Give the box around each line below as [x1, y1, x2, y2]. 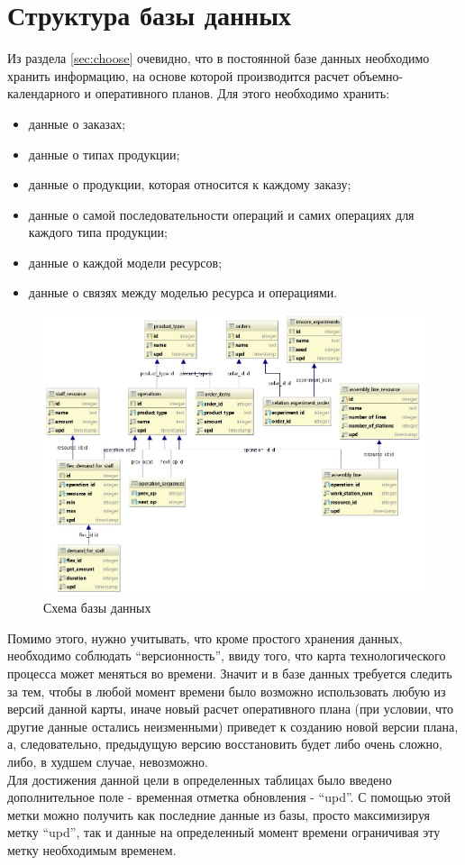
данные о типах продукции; [28, 144, 180, 163]
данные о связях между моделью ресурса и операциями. [28, 283, 338, 302]
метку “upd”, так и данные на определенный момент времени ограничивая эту [7, 823, 441, 842]
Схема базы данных [43, 598, 151, 617]
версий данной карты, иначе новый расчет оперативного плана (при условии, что [7, 699, 453, 718]
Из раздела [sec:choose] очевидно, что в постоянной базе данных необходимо [7, 49, 430, 68]
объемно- [353, 66, 404, 85]
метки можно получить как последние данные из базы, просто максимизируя [7, 805, 430, 824]
